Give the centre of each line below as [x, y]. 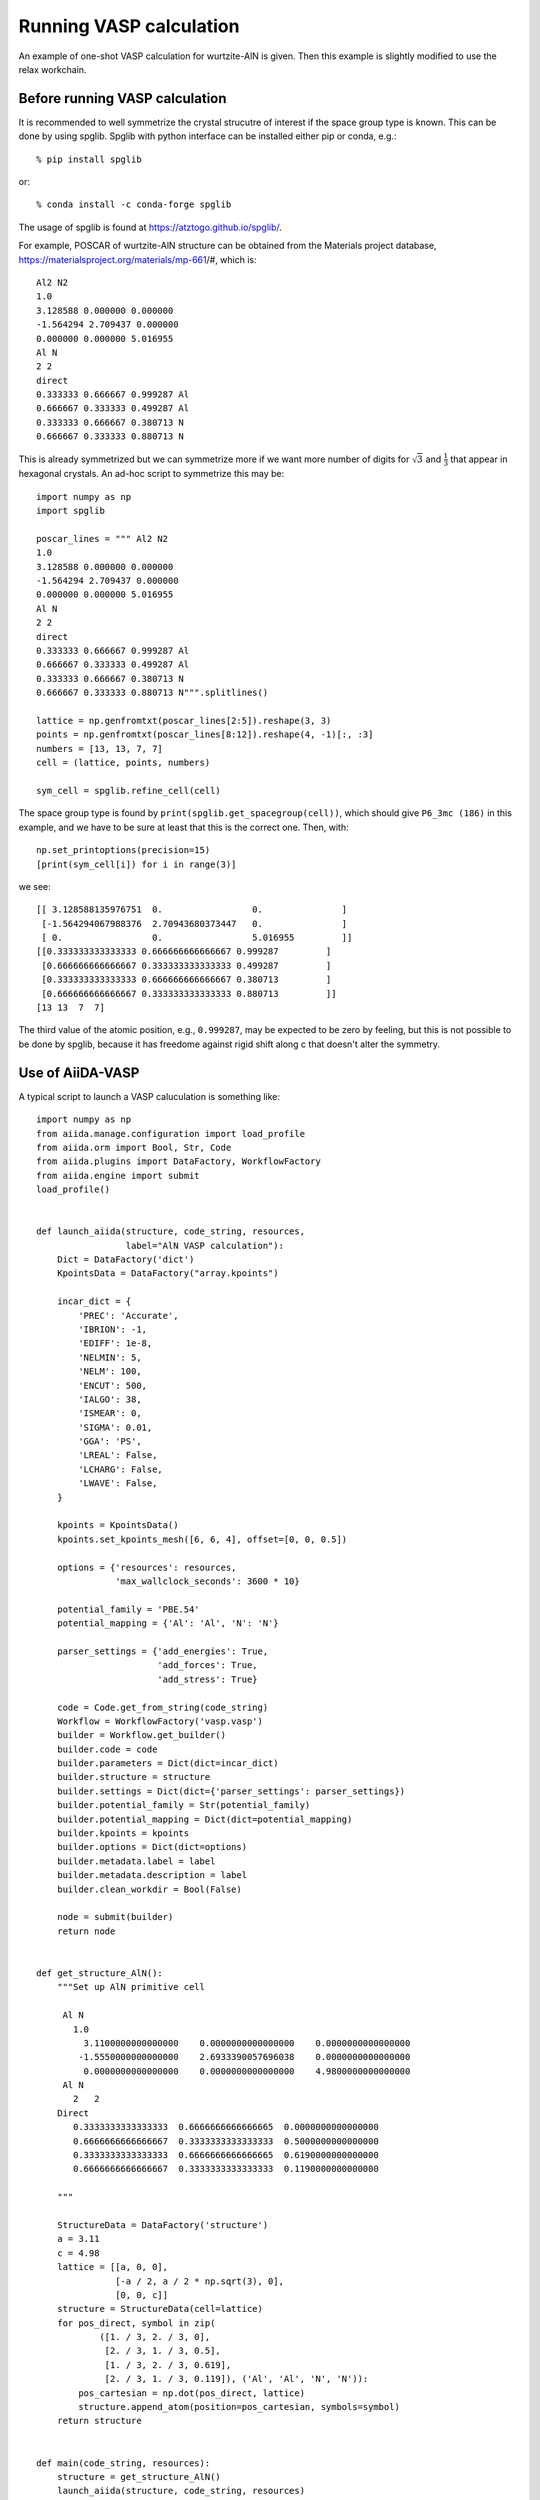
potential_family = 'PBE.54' [128, 1609]
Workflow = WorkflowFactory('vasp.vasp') [160, 1721]
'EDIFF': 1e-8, [115, 1343]
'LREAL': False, [118, 1455]
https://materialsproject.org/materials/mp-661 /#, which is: [137, 259]
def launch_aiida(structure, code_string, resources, [170, 1231]
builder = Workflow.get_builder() [141, 1735]
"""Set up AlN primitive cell [130, 1987]
